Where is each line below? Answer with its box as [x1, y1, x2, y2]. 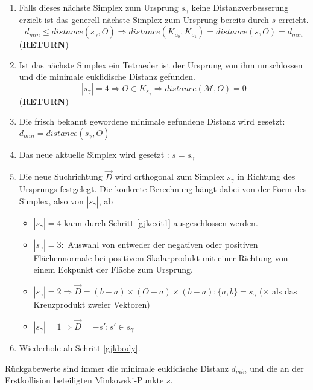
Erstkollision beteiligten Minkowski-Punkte [5, 374, 164, 386]
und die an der [250, 362, 304, 374]
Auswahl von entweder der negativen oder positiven [68, 238, 258, 250]
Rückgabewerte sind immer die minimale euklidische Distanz [5, 362, 229, 374]
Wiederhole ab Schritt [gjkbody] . [19, 341, 141, 354]
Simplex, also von [19, 194, 84, 207]
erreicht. [278, 13, 309, 26]
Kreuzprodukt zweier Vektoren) [33, 298, 150, 311]
